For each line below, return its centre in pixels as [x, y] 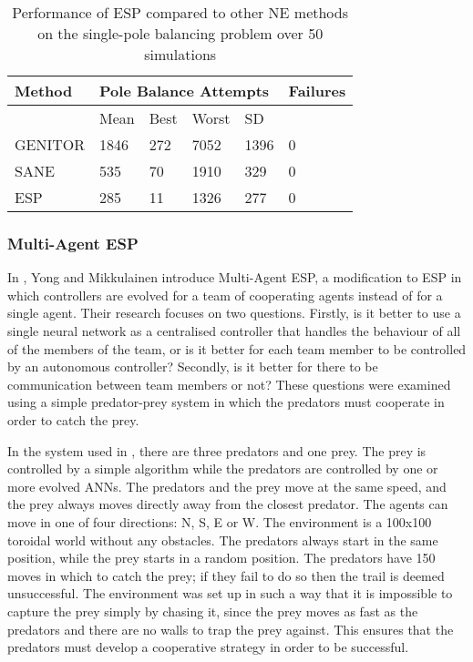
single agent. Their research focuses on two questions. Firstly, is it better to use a [234, 313]
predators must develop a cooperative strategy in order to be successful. [208, 647]
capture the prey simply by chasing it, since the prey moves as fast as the [213, 611]
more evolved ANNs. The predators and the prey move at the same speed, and [227, 486]
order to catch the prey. [73, 419]
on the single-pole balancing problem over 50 [180, 33]
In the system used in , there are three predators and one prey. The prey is [217, 450]
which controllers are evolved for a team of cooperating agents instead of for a [225, 295]
